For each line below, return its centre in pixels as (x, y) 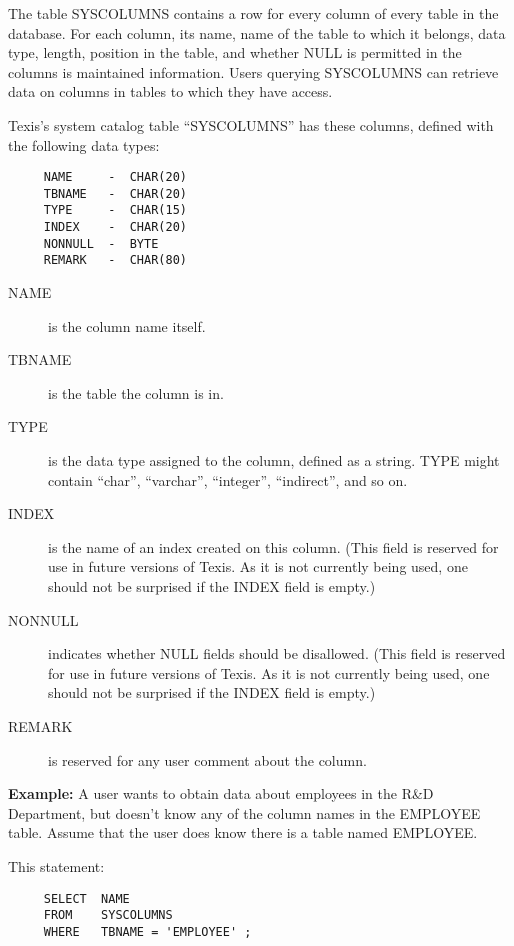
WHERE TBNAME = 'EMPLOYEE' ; (147, 931)
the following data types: (84, 144)
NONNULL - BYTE (101, 243)
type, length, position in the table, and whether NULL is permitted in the (235, 52)
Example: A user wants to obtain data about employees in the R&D (221, 793)
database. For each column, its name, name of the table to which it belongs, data (257, 32)
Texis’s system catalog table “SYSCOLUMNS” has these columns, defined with (251, 124)
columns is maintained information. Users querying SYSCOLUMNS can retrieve (253, 71)
